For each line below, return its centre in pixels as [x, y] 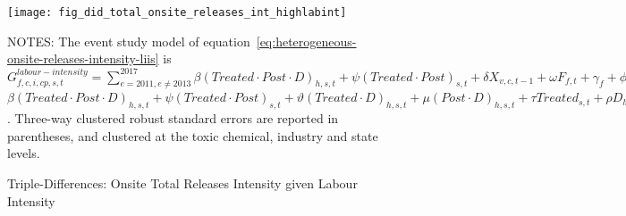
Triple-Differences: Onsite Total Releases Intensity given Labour [182, 183]
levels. [24, 153]
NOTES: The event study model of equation [129, 41]
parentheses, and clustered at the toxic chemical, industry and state [193, 135]
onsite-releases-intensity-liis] [83, 58]
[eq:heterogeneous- [306, 41]
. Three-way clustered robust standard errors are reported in [173, 118]
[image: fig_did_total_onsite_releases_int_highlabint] [177, 12]
